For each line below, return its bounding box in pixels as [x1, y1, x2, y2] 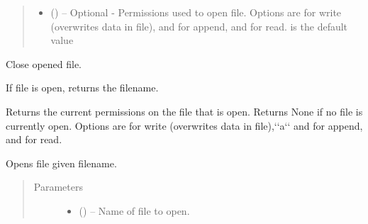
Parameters [33, 179, 83, 194]
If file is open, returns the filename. [6, 80, 159, 95]
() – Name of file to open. [79, 203, 190, 218]
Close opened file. [6, 56, 82, 71]
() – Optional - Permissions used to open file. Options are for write [50, 5, 342, 19]
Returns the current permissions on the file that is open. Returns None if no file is [6, 103, 363, 118]
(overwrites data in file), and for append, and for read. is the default [50, 18, 348, 33]
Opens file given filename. [6, 155, 117, 170]
